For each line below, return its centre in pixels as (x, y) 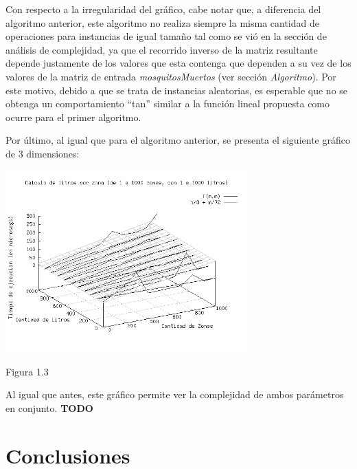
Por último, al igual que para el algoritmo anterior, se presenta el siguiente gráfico (178, 140)
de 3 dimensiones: (43, 153)
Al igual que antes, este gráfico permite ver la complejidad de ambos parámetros (175, 394)
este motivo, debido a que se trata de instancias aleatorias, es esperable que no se (177, 90)
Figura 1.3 (27, 371)
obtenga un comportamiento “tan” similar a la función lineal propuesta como (168, 103)
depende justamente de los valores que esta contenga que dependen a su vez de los (178, 63)
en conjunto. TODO (49, 407)
